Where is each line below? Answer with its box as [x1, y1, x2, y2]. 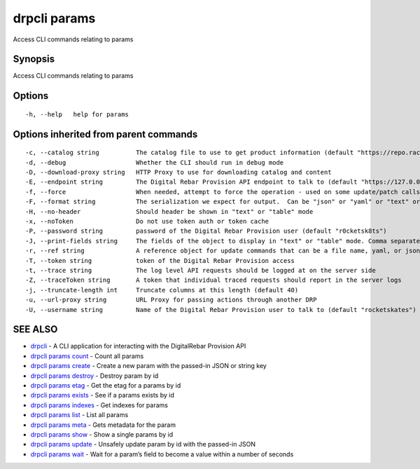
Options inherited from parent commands [13, 128, 198, 140]
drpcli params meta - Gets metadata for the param [30, 421, 176, 429]
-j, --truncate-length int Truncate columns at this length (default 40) [25, 286, 299, 294]
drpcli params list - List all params [30, 411, 129, 419]
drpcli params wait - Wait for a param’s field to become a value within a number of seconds [30, 449, 294, 458]
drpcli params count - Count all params [30, 351, 144, 360]
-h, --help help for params [25, 110, 129, 118]
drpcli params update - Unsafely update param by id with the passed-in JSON [30, 440, 255, 449]
